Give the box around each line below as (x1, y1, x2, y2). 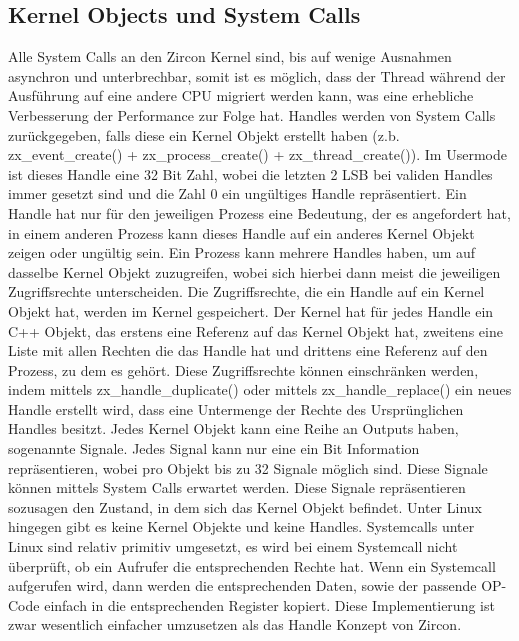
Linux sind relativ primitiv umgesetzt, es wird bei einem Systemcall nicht (8, 536, 458, 557)
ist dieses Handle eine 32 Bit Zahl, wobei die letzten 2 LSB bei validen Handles (8, 163, 493, 184)
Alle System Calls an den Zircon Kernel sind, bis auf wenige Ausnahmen (8, 46, 452, 67)
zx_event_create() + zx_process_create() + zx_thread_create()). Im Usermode (8, 144, 507, 165)
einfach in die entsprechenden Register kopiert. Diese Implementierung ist (44, 594, 495, 615)
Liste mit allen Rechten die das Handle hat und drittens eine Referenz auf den (8, 340, 488, 361)
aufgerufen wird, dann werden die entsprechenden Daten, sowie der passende (8, 575, 477, 596)
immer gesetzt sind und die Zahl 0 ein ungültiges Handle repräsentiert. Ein (8, 183, 467, 204)
